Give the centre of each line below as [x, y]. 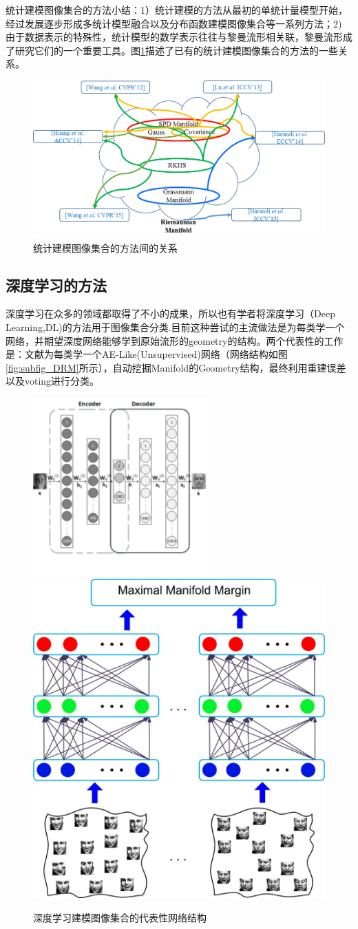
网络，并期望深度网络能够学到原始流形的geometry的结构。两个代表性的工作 [175, 340]
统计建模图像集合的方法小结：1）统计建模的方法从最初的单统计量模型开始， [177, 10]
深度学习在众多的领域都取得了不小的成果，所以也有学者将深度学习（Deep [170, 313]
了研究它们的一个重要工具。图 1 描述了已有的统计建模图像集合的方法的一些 [172, 50]
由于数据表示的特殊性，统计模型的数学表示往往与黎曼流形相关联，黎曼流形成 [179, 37]
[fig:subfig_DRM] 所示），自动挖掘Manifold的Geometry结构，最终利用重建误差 [176, 367]
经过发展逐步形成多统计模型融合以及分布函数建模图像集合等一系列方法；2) [174, 23]
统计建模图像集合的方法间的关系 [105, 247]
